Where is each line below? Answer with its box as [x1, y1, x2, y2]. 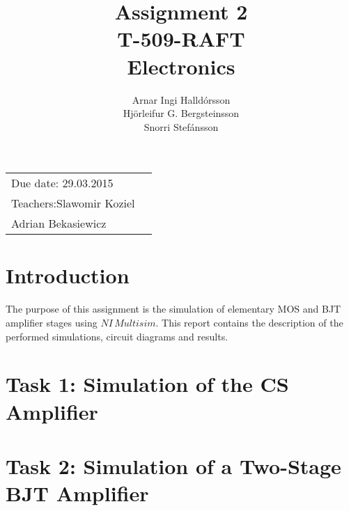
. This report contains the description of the [155, 315, 343, 329]
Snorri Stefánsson [144, 119, 219, 134]
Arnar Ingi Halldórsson [132, 92, 231, 107]
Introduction [6, 261, 130, 290]
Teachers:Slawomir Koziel [11, 195, 135, 212]
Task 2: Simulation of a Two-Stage [6, 451, 341, 480]
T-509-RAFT [117, 24, 245, 53]
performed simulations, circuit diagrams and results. [6, 329, 228, 343]
